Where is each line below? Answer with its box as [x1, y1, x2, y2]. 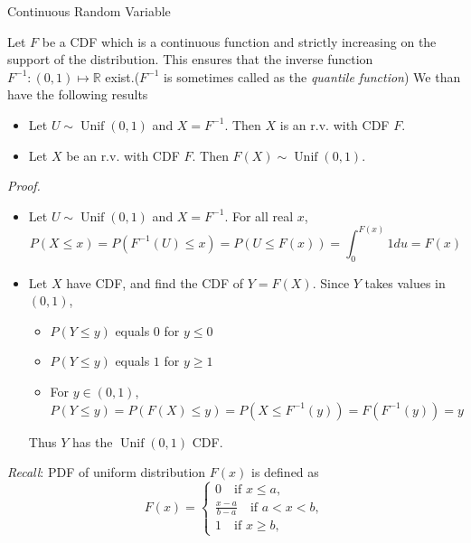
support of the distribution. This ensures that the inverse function [7, 50, 373, 69]
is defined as [250, 463, 319, 482]
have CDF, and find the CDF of [66, 273, 244, 292]
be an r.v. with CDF [66, 145, 180, 164]
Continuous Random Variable [7, 2, 171, 20]
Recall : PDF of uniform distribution [7, 463, 206, 482]
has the [72, 432, 113, 451]
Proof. [7, 176, 41, 195]
